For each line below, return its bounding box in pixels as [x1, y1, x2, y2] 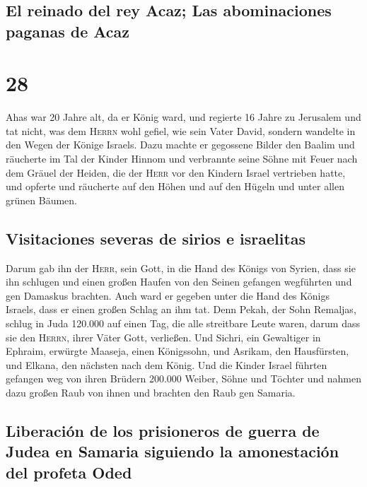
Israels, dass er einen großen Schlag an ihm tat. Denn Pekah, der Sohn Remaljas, [6, 302, 356, 317]
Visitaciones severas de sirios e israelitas [6, 227, 306, 249]
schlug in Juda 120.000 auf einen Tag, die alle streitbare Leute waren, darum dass [6, 316, 360, 331]
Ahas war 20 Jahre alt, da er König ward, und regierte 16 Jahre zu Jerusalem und [6, 110, 361, 124]
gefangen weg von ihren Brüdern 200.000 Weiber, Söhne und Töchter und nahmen [6, 371, 361, 386]
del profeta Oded [6, 461, 132, 483]
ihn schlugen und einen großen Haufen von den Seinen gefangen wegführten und [6, 274, 352, 289]
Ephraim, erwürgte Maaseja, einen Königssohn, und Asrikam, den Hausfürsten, [6, 344, 349, 358]
